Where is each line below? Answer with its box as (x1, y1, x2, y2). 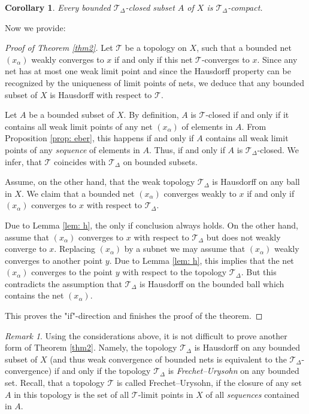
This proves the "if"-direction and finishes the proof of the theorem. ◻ (5, 309, 263, 322)
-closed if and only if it (205, 108, 289, 121)
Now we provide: (5, 21, 66, 34)
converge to (5, 242, 47, 255)
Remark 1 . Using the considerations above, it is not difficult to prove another (5, 329, 287, 342)
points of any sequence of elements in (5, 143, 140, 156)
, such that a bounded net (196, 41, 292, 54)
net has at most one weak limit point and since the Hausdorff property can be (5, 65, 291, 77)
